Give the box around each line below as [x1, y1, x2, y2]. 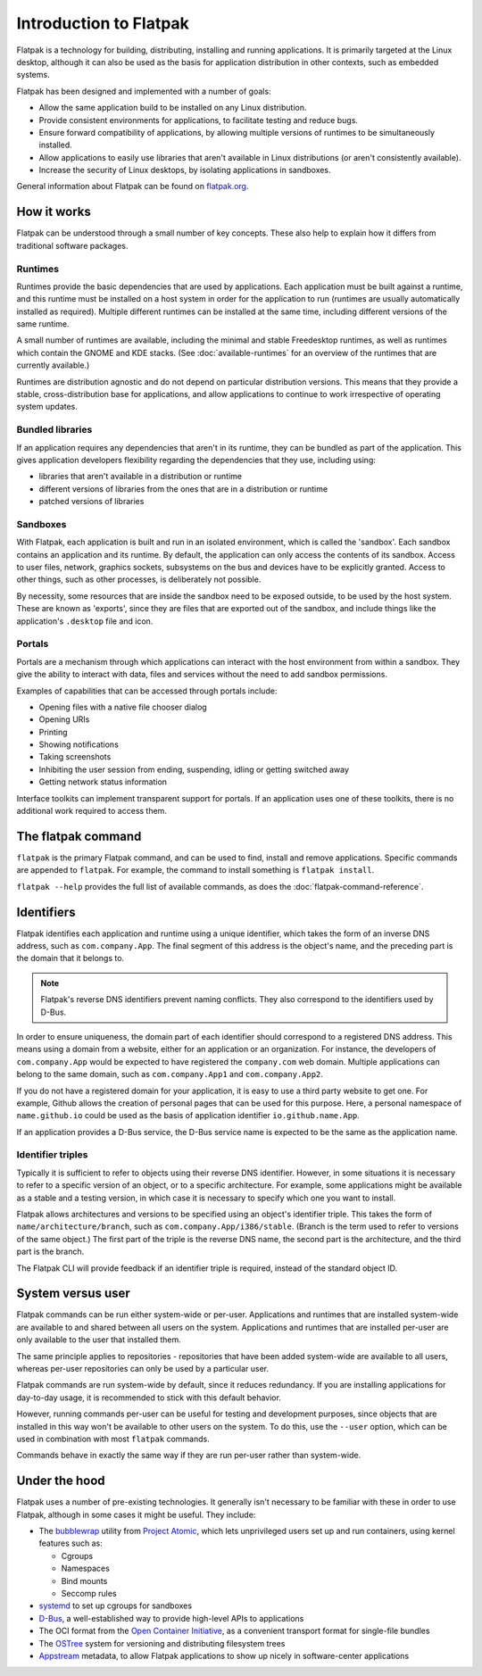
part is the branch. [16, 1246, 85, 1257]
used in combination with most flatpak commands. [16, 1433, 210, 1444]
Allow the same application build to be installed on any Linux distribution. [38, 103, 307, 113]
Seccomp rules [61, 1589, 117, 1599]
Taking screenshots [38, 751, 112, 762]
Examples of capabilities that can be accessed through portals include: [16, 685, 278, 696]
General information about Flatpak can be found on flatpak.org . [16, 181, 249, 192]
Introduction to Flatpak [16, 13, 189, 33]
